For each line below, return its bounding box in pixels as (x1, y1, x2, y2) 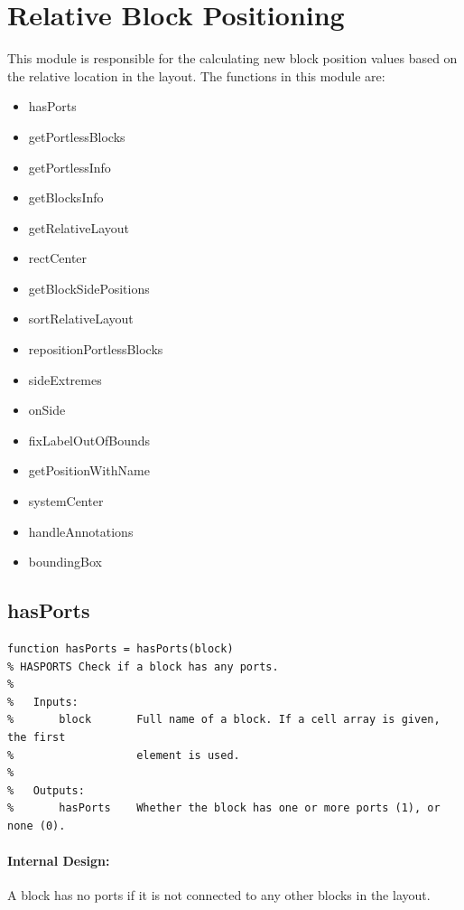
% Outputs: (7, 783, 85, 797)
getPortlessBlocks (28, 127, 125, 145)
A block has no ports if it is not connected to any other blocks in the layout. (7, 886, 431, 905)
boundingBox (28, 552, 102, 571)
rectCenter (28, 249, 88, 267)
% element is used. (7, 748, 240, 762)
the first (7, 730, 66, 744)
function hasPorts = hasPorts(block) (7, 643, 234, 656)
